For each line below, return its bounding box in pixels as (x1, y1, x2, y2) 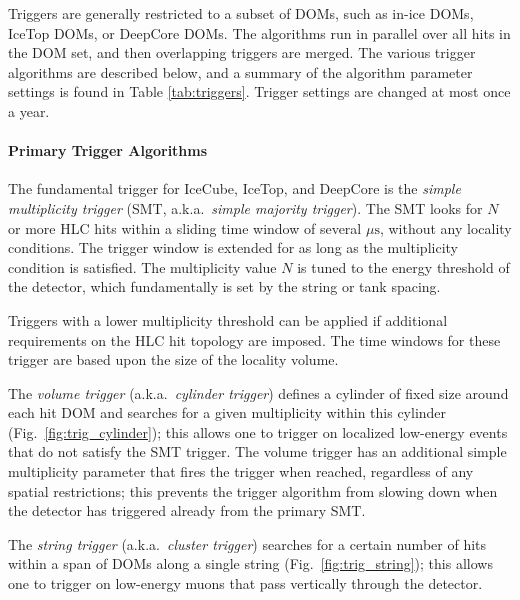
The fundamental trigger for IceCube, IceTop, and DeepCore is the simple (8, 178, 461, 199)
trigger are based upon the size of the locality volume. (8, 349, 339, 370)
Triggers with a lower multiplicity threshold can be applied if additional (8, 309, 448, 330)
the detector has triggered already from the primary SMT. (8, 500, 366, 521)
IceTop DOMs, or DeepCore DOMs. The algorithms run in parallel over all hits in (8, 22, 511, 43)
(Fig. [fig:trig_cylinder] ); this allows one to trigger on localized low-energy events (8, 421, 508, 442)
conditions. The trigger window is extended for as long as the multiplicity (8, 237, 458, 258)
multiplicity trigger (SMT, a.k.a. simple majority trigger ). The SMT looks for (8, 197, 483, 218)
